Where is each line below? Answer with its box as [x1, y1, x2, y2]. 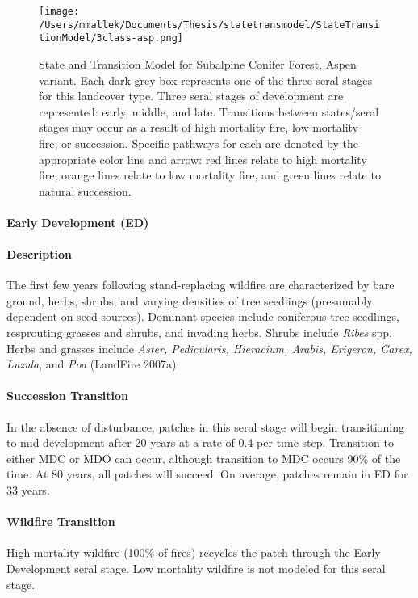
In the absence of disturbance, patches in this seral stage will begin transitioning [6, 418, 404, 435]
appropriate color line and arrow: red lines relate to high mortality [39, 150, 367, 167]
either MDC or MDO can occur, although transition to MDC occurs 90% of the [6, 449, 401, 466]
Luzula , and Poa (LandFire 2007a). [6, 356, 180, 373]
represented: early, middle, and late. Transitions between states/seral [39, 103, 379, 120]
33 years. [6, 482, 50, 499]
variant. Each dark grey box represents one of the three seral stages [39, 71, 373, 88]
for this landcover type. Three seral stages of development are [39, 87, 344, 104]
